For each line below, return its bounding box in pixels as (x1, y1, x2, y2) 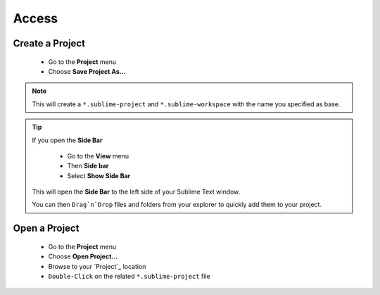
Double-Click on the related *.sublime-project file (48, 272, 210, 281)
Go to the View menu (67, 151, 129, 160)
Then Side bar (67, 162, 109, 170)
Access (13, 11, 58, 26)
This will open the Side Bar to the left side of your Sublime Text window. (32, 187, 241, 196)
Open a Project (13, 222, 80, 234)
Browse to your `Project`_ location (48, 262, 146, 270)
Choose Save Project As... (48, 67, 126, 75)
